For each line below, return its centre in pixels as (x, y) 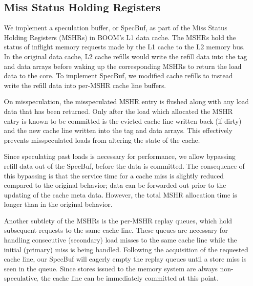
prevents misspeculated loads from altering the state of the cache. (102, 140)
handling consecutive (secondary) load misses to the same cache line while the (121, 240)
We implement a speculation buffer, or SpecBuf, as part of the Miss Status (116, 28)
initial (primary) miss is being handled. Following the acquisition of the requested (126, 249)
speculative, (21, 278)
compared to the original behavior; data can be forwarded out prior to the (115, 185)
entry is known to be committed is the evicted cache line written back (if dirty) (123, 121)
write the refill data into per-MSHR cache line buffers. (85, 85)
